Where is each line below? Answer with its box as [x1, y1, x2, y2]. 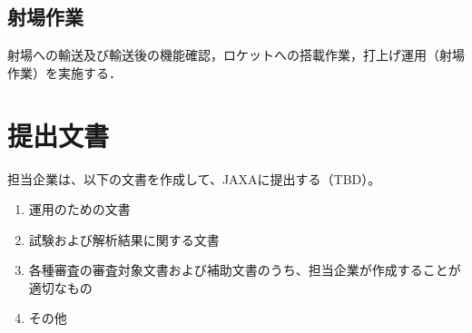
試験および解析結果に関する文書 [28, 230, 220, 249]
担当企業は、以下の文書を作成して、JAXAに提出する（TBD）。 [7, 169, 381, 188]
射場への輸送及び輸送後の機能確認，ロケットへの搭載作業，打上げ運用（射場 [7, 45, 465, 64]
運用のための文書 [28, 200, 131, 219]
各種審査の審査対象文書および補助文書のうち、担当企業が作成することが [28, 260, 461, 279]
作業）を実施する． [7, 63, 122, 82]
